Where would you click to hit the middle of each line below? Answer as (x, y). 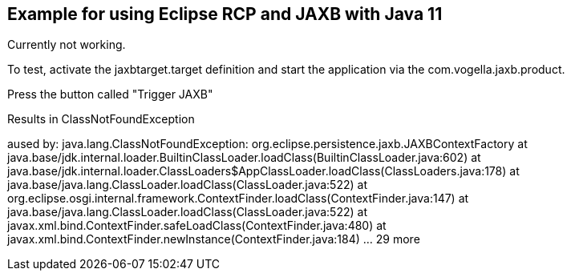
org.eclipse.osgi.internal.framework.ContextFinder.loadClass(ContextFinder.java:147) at (238, 199)
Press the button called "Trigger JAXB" (110, 94)
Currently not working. (67, 45)
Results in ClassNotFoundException (101, 119)
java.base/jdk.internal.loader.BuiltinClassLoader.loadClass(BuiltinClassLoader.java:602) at (244, 158)
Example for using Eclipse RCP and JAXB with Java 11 (225, 14)
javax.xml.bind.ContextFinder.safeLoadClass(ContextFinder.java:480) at (197, 226)
